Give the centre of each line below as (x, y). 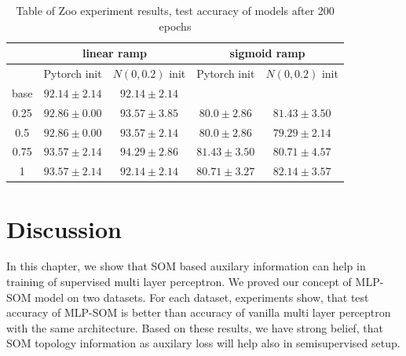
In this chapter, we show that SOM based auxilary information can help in (186, 266)
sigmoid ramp (267, 53)
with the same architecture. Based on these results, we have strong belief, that (195, 327)
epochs (175, 26)
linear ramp (114, 53)
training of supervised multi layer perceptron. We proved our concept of (179, 282)
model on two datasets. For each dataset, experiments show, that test (202, 297)
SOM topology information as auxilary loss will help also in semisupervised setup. (203, 343)
